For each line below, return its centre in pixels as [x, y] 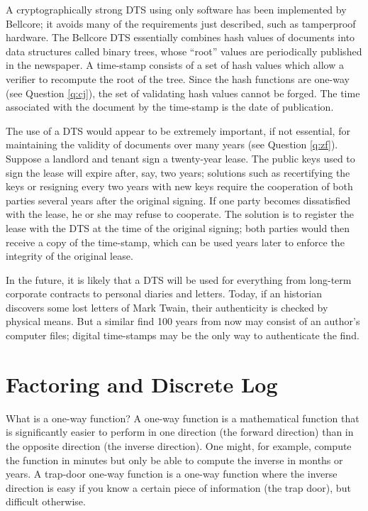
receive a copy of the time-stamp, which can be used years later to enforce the [175, 242]
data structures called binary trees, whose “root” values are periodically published [184, 51]
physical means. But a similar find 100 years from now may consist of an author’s [183, 321]
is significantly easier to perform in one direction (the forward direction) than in [180, 432]
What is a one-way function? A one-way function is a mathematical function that [183, 418]
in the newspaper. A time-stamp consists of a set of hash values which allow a [175, 65]
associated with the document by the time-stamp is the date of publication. [170, 107]
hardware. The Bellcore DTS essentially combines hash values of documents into [180, 37]
